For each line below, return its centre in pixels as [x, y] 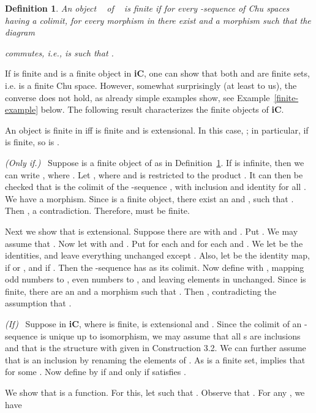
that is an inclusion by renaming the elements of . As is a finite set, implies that [155, 359]
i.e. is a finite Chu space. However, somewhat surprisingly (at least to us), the [151, 85]
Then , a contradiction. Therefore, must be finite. [97, 210]
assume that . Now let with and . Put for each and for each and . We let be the [154, 243]
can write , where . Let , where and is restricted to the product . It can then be [154, 174]
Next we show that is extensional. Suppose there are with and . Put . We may [152, 231]
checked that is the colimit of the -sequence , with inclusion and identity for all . [156, 187]
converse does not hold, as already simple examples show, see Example [137, 97]
